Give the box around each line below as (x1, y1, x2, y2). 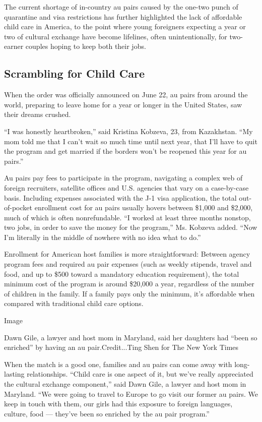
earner (4, 41, 24, 51)
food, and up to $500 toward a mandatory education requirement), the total (4, 268, 239, 279)
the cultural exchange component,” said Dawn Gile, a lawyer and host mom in (4, 379, 246, 389)
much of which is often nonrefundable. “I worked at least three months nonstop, (4, 212, 251, 222)
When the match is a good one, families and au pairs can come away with (4, 358, 232, 369)
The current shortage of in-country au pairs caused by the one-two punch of (4, 2, 238, 12)
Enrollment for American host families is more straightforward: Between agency (4, 249, 250, 259)
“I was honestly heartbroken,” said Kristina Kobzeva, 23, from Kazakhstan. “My (4, 126, 253, 136)
